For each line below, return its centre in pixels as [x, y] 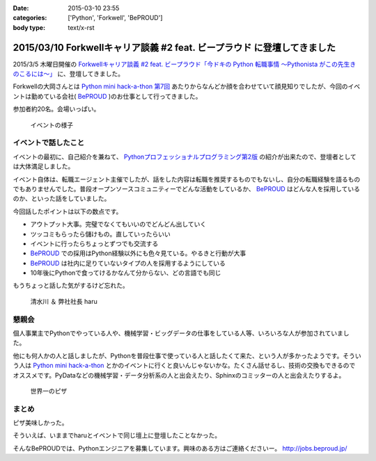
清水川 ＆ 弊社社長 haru [64, 301]
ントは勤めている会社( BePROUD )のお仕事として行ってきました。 [107, 96]
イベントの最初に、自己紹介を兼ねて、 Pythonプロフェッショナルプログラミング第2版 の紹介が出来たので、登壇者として [185, 156]
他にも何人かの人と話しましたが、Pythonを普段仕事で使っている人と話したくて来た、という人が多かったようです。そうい [187, 355]
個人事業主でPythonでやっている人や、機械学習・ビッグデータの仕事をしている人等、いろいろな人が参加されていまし [181, 333]
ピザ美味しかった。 [40, 423]
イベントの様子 [52, 124]
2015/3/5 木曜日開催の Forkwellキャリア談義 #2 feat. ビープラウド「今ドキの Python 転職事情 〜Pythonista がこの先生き [185, 64]
